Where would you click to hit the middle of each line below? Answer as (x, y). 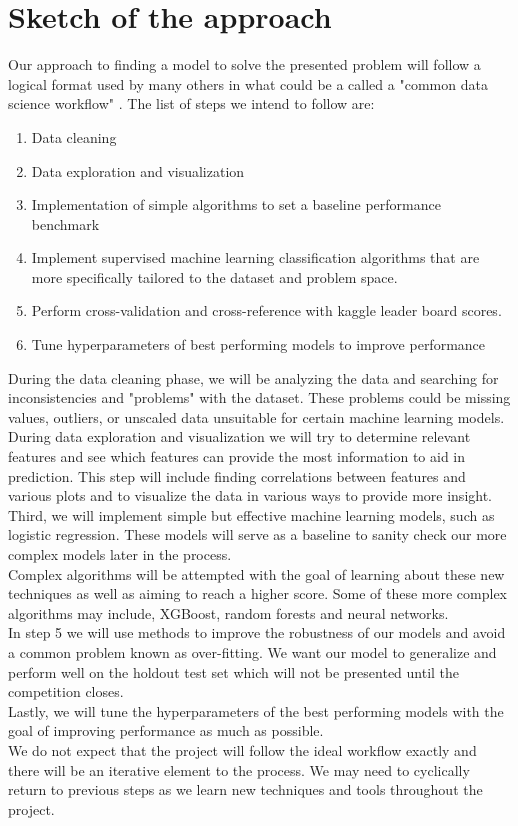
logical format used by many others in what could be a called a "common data (248, 83)
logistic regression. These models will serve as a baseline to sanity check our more (257, 534)
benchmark (65, 223)
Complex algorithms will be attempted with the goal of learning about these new (256, 573)
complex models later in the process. (120, 554)
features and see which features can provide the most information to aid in (237, 456)
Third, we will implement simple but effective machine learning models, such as (251, 514)
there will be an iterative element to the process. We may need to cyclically (239, 769)
